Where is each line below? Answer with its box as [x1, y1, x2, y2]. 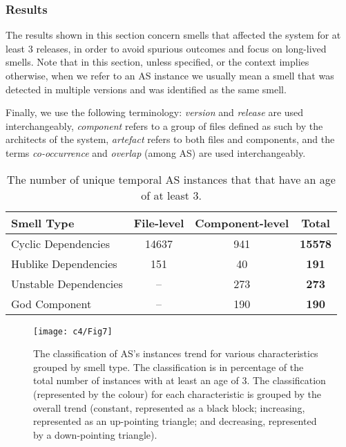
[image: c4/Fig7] [33, 326, 113, 336]
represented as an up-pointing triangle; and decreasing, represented [33, 414, 317, 428]
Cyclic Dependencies [11, 235, 110, 251]
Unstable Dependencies [11, 275, 123, 292]
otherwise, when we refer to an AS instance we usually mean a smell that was [6, 68, 334, 82]
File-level [133, 214, 184, 231]
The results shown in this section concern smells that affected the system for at [6, 28, 341, 42]
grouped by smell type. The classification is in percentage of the [33, 359, 304, 374]
